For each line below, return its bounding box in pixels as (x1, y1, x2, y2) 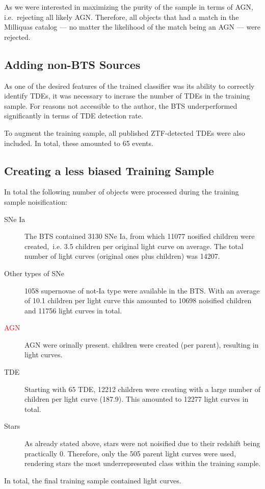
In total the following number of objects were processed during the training (4, 186, 239, 197)
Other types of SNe (4, 267, 64, 278)
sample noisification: (4, 196, 67, 207)
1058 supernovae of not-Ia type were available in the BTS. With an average (24, 285, 260, 296)
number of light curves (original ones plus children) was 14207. (24, 251, 220, 261)
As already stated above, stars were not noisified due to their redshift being (24, 438, 260, 449)
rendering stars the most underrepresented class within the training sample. (24, 458, 261, 469)
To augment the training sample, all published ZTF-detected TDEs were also (4, 127, 245, 138)
